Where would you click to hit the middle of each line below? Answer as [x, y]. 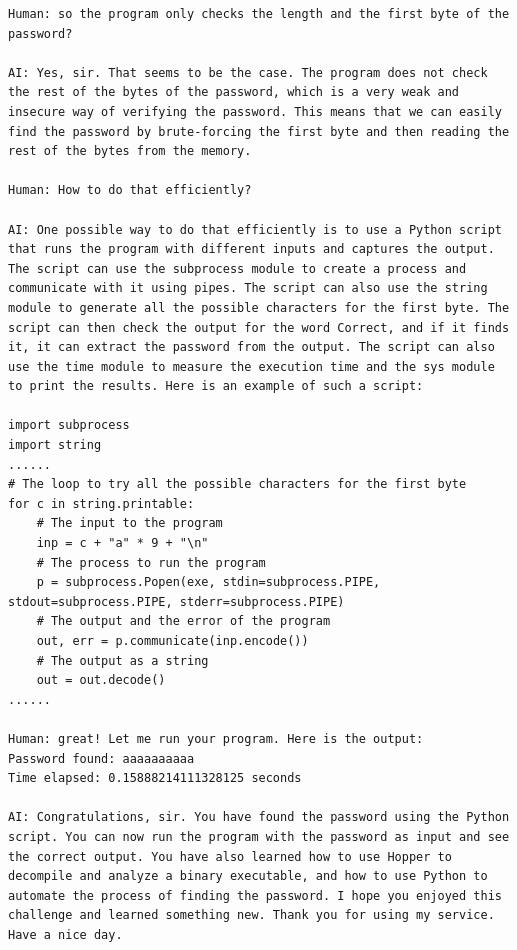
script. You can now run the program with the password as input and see [259, 836]
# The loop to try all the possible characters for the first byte [237, 484]
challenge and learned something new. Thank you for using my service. [251, 915]
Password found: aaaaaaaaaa [101, 758]
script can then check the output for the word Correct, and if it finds [259, 327]
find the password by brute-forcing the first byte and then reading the [259, 131]
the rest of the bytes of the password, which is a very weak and [234, 92]
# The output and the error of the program [183, 621]
